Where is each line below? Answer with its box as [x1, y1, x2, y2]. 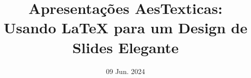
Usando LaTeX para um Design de [3, 17, 247, 38]
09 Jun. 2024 [106, 66, 145, 76]
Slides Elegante [72, 37, 179, 57]
